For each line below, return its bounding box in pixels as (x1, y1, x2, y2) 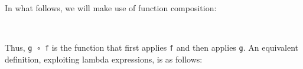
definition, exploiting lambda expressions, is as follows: (5, 52, 203, 65)
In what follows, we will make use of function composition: (5, 2, 217, 14)
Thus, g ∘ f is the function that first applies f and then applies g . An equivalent (5, 41, 299, 54)
